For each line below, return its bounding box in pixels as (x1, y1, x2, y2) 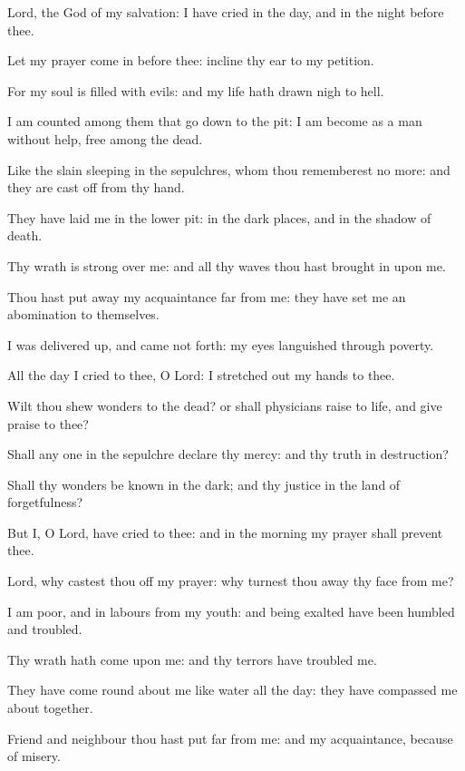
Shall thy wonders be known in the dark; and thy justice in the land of (7, 474, 401, 493)
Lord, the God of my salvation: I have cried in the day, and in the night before (7, 3, 444, 21)
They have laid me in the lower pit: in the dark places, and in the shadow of (7, 208, 431, 227)
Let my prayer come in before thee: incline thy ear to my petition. (7, 51, 374, 70)
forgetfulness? (7, 493, 83, 512)
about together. (7, 698, 93, 717)
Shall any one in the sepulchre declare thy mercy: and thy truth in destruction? (7, 444, 449, 464)
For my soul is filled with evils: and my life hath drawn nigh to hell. (7, 81, 384, 100)
